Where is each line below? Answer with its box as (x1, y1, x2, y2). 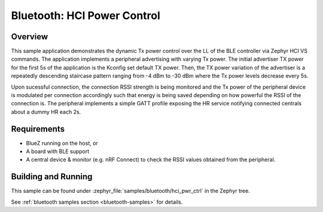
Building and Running (11, 172, 93, 182)
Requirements (11, 124, 65, 134)
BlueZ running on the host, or (26, 139, 98, 146)
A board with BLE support (26, 148, 90, 155)
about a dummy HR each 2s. (11, 108, 81, 116)
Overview (11, 32, 48, 42)
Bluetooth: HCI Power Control (11, 9, 161, 22)
